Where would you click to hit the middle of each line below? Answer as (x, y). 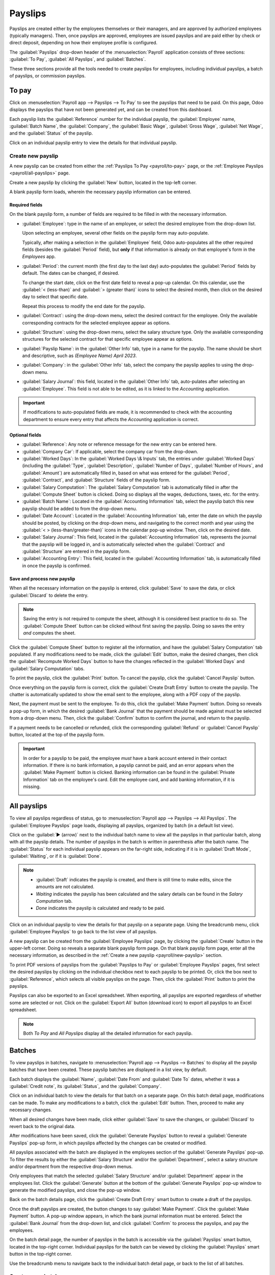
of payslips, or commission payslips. (48, 75)
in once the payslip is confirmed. (57, 566)
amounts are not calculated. (65, 887)
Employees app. (39, 257)
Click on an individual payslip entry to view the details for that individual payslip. (93, 142)
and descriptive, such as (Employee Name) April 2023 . (79, 356)
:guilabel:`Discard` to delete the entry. (49, 595)
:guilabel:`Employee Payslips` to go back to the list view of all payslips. (83, 932)
